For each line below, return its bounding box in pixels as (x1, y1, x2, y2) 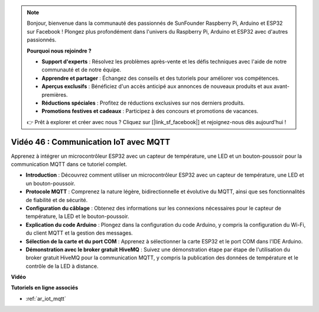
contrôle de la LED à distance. (25, 262, 99, 269)
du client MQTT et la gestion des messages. (25, 229, 133, 236)
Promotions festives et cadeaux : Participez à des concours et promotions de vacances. (41, 108, 259, 115)
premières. (41, 91, 68, 98)
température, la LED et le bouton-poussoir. (25, 213, 129, 220)
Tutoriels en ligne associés (11, 284, 79, 291)
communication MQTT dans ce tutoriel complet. (11, 160, 127, 168)
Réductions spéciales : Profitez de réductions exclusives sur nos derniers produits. (41, 99, 245, 106)
